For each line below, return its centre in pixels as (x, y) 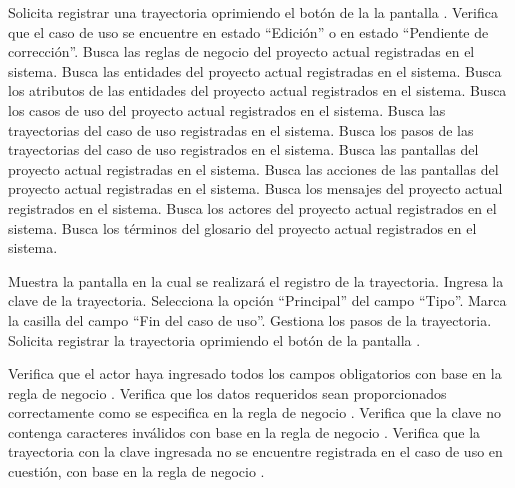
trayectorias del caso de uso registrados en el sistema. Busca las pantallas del (243, 149)
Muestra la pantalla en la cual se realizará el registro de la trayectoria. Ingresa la (256, 280)
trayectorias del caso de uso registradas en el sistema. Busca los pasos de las (241, 129)
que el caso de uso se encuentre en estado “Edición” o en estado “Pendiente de (248, 31)
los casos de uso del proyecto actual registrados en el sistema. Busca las (227, 109)
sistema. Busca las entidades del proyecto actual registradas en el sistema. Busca (255, 70)
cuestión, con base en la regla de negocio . (136, 471)
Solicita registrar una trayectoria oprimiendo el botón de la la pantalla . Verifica (253, 12)
